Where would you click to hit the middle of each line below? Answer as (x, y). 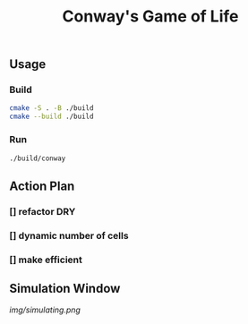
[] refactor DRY (43, 211)
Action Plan (42, 186)
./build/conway (38, 158)
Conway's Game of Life (150, 17)
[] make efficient (46, 260)
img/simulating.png (45, 310)
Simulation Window (65, 288)
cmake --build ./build (51, 117)
